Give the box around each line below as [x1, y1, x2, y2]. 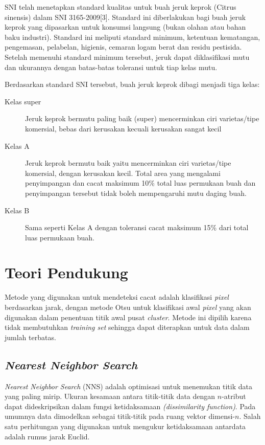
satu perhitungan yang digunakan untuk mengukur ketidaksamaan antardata [5, 420, 246, 431]
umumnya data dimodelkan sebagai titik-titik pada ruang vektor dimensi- [5, 411, 235, 421]
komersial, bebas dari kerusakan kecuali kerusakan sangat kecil [25, 123, 222, 133]
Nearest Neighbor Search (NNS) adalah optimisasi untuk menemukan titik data [5, 381, 252, 391]
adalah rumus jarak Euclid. [5, 431, 90, 441]
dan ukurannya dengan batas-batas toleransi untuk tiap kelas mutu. [5, 61, 218, 72]
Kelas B [5, 205, 30, 215]
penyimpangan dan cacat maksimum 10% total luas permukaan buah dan [25, 177, 256, 188]
